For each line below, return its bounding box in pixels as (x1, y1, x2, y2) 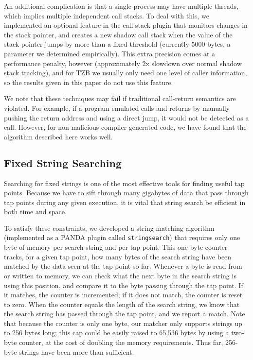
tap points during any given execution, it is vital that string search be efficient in (4, 197, 246, 207)
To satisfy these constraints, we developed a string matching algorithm (4, 223, 215, 233)
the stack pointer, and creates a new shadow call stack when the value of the (4, 29, 233, 39)
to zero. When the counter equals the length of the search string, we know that (4, 299, 240, 309)
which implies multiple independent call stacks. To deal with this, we (4, 10, 209, 20)
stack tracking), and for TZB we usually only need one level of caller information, (4, 68, 247, 78)
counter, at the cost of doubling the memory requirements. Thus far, (19, 337, 223, 347)
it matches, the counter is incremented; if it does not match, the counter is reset (4, 290, 243, 300)
